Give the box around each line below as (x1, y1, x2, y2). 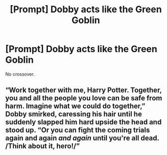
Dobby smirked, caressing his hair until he (5, 110, 142, 119)
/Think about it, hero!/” (5, 142, 80, 150)
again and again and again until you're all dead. (5, 134, 159, 143)
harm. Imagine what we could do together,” (5, 102, 146, 110)
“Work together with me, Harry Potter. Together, (5, 86, 162, 95)
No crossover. (5, 71, 35, 77)
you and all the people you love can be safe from (5, 94, 162, 103)
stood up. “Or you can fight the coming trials (5, 126, 150, 135)
